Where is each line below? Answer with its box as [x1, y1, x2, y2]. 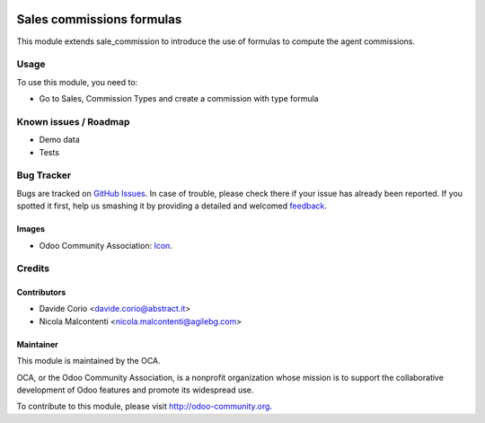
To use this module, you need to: [16, 76, 138, 87]
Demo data [39, 135, 80, 145]
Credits [16, 262, 49, 275]
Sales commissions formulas [16, 12, 182, 27]
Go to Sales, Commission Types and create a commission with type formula [39, 93, 319, 104]
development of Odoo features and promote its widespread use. [16, 384, 254, 395]
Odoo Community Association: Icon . [39, 240, 172, 251]
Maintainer [16, 339, 58, 349]
